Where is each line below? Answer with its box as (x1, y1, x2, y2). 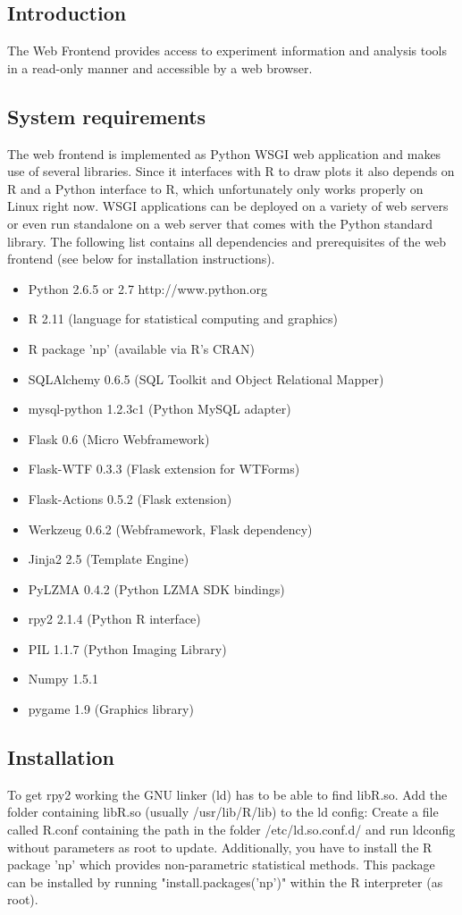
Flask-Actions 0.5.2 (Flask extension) (28, 489, 232, 508)
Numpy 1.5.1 (28, 669, 98, 688)
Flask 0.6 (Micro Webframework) (28, 429, 210, 448)
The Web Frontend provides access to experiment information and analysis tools (7, 41, 447, 60)
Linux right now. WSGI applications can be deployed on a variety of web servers (7, 197, 449, 215)
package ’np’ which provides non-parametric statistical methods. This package (7, 855, 435, 874)
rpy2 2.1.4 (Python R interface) (28, 609, 201, 628)
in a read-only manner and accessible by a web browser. (7, 58, 313, 77)
